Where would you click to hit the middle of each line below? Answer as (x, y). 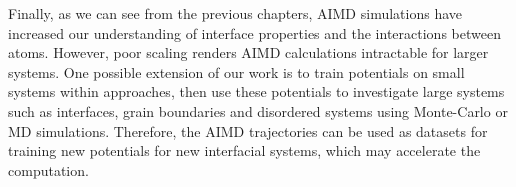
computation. (48, 169)
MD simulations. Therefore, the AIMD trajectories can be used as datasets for (248, 130)
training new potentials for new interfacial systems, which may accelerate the (244, 150)
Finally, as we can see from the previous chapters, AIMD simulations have (235, 13)
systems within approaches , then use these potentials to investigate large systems (256, 91)
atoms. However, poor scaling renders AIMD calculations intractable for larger (248, 52)
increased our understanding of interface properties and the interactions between (254, 32)
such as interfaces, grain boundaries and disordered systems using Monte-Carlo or (258, 110)
